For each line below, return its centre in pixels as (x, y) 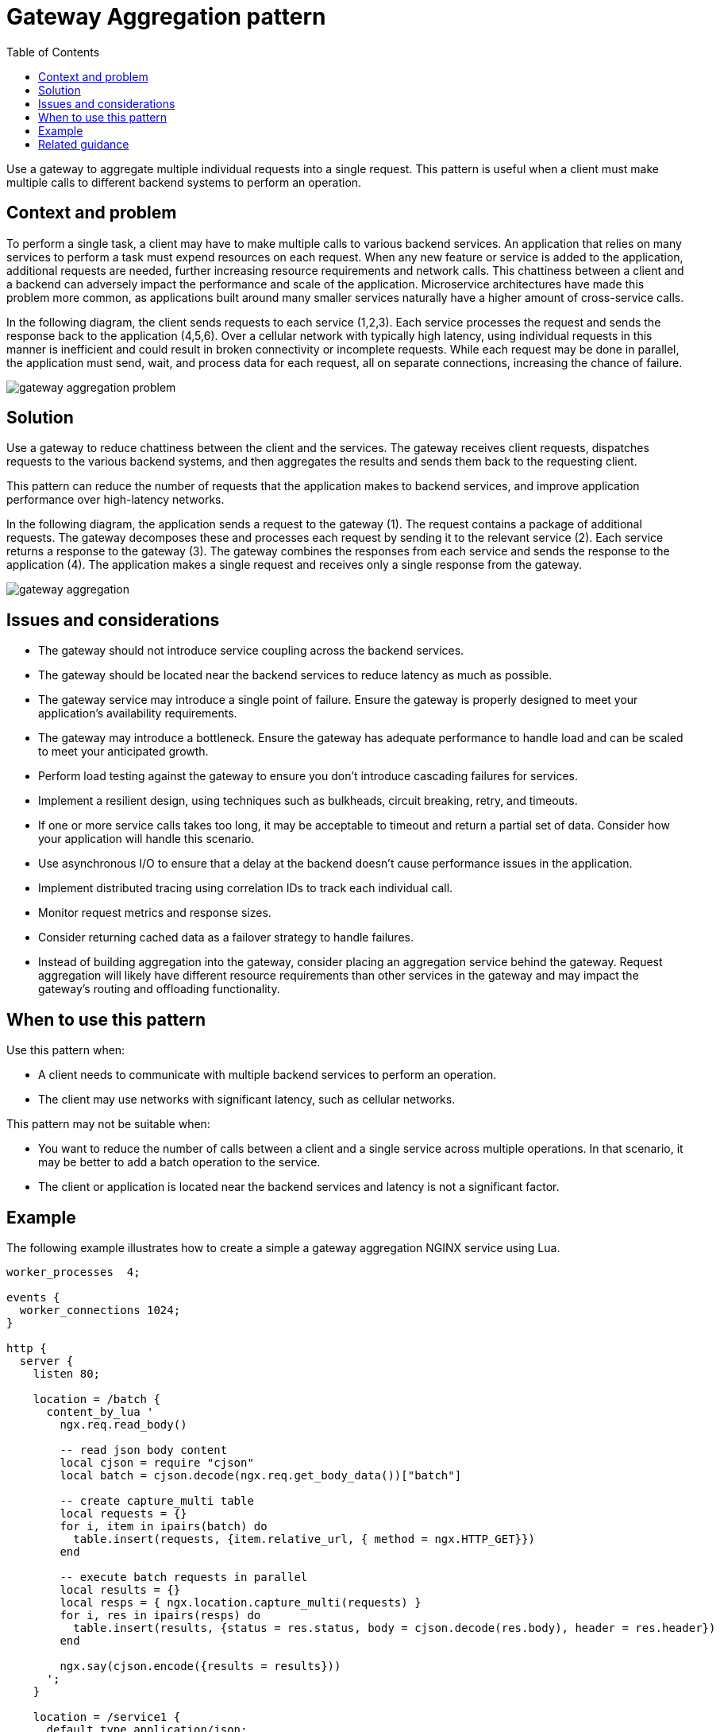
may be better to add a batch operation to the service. (179, 1162)
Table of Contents (53, 52)
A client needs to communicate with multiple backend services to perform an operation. (268, 1075)
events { (33, 1297)
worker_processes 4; (73, 1272)
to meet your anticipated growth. (123, 752)
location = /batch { (96, 1399)
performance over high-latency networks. (116, 500)
